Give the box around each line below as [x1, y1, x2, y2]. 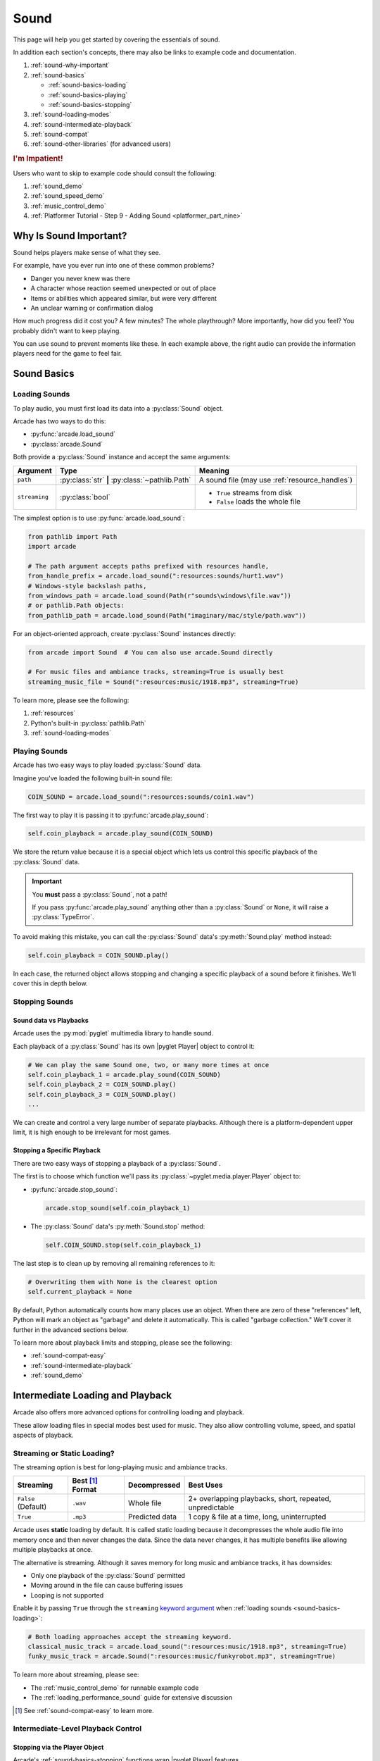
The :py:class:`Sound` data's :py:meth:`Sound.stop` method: [30, 1222, 205, 1231]
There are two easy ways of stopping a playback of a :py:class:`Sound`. [13, 1159, 221, 1167]
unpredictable [188, 1502, 235, 1512]
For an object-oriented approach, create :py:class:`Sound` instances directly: [13, 629, 236, 637]
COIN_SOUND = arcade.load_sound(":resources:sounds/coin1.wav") [27, 792, 255, 801]
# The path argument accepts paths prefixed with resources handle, [27, 562, 270, 570]
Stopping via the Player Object [13, 1743, 104, 1752]
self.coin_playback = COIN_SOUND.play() [27, 951, 169, 959]
